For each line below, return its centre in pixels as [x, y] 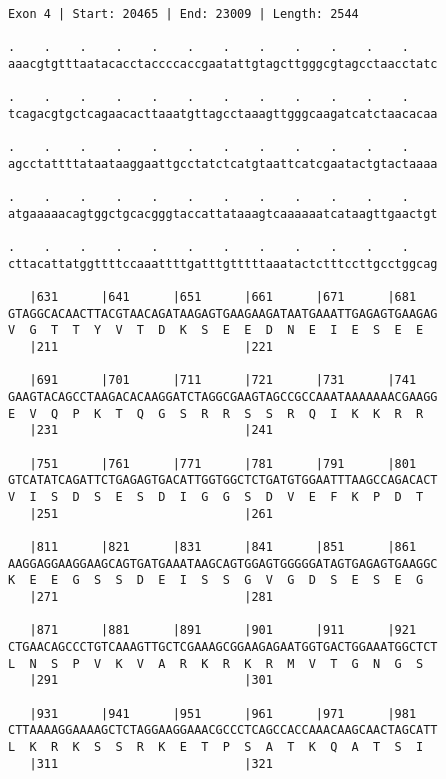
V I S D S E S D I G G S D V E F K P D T [216, 497]
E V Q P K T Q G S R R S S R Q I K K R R [216, 413]
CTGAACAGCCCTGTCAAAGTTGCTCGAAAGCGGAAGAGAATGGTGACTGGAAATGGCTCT [223, 646]
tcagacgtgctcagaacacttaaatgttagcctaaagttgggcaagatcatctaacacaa [223, 113]
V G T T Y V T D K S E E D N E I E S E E [216, 330]
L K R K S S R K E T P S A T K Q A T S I [216, 746]
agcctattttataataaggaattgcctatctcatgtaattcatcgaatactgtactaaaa [223, 163]
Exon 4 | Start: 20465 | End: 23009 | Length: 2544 [183, 14]
